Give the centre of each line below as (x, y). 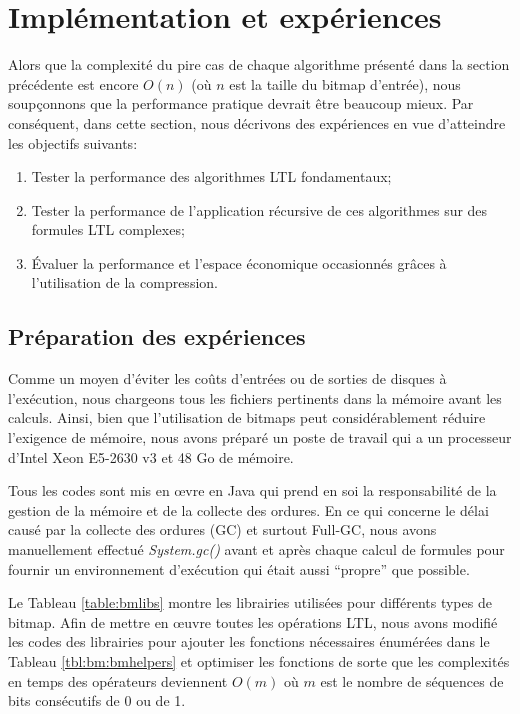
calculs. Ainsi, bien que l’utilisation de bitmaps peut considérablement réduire (247, 417)
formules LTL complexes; (108, 229)
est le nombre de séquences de (412, 680)
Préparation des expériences (157, 336)
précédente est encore (73, 83)
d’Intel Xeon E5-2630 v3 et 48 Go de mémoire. (151, 456)
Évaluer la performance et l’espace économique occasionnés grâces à (239, 262)
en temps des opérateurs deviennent (118, 680)
